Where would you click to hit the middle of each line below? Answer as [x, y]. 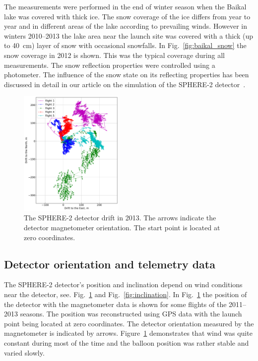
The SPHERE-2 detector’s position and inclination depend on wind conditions [123, 284]
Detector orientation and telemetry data [110, 264]
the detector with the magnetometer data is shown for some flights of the [115, 304]
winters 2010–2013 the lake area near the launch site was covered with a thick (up [129, 35]
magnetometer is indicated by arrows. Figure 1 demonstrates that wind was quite [128, 333]
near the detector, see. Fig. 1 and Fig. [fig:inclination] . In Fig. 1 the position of [126, 294]
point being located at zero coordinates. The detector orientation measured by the [129, 323]
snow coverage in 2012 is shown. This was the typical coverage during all [114, 55]
